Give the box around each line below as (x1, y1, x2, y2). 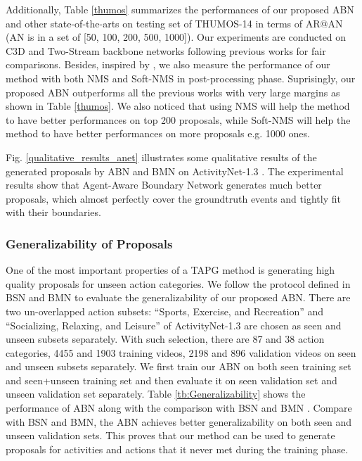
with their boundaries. (6, 205, 101, 220)
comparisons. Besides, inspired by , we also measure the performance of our (6, 57, 330, 72)
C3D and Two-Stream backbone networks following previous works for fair (6, 43, 326, 58)
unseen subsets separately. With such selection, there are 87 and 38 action (6, 331, 325, 346)
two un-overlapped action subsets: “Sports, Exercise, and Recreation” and (6, 303, 324, 318)
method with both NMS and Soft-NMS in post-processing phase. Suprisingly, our (6, 70, 356, 85)
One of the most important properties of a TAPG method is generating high (6, 263, 335, 277)
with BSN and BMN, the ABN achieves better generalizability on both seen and (6, 414, 351, 429)
